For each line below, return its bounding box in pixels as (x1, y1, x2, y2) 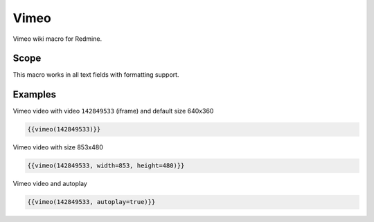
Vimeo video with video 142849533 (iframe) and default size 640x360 (12, 107, 214, 115)
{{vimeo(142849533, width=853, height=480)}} (27, 162, 185, 169)
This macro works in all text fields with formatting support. (12, 71, 179, 79)
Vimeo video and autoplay (12, 180, 88, 188)
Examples (12, 89, 57, 100)
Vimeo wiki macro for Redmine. (12, 35, 103, 43)
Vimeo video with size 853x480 (12, 143, 103, 151)
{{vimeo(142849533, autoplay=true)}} (27, 198, 156, 206)
